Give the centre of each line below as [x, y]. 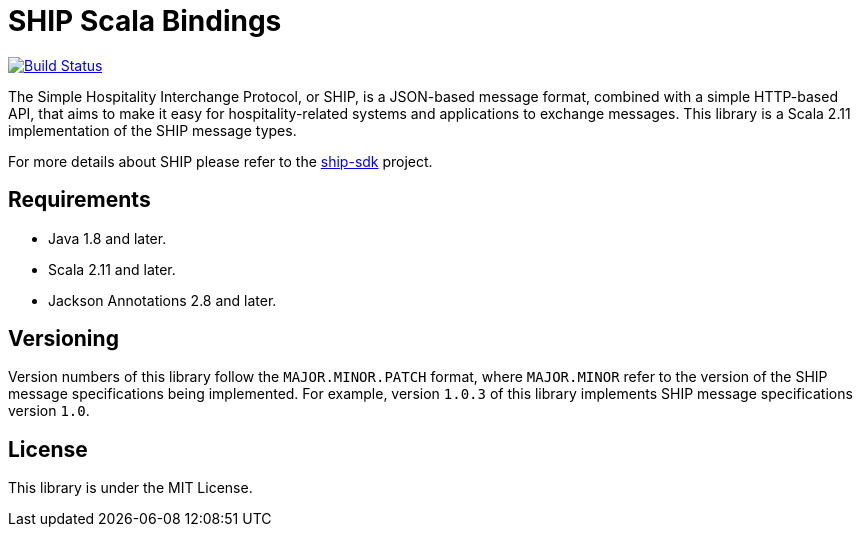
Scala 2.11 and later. [112, 269]
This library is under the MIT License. [130, 488]
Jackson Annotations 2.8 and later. [162, 300]
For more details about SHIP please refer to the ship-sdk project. [220, 161]
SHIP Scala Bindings [145, 21]
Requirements [79, 200]
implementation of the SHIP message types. [152, 130]
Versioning [63, 339]
